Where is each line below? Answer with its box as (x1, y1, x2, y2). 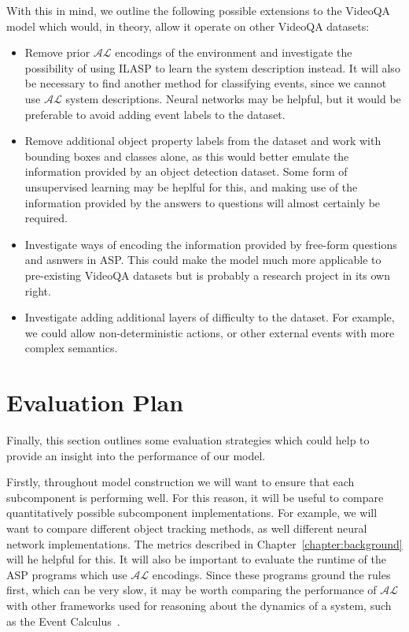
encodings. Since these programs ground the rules (152, 566, 391, 582)
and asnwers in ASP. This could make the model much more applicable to (24, 251, 381, 268)
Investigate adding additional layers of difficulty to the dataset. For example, (24, 309, 395, 325)
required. (24, 210, 68, 226)
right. (24, 282, 51, 299)
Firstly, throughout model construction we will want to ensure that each (6, 474, 355, 490)
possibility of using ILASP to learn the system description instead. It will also (24, 59, 400, 76)
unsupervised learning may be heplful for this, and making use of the (24, 178, 358, 195)
